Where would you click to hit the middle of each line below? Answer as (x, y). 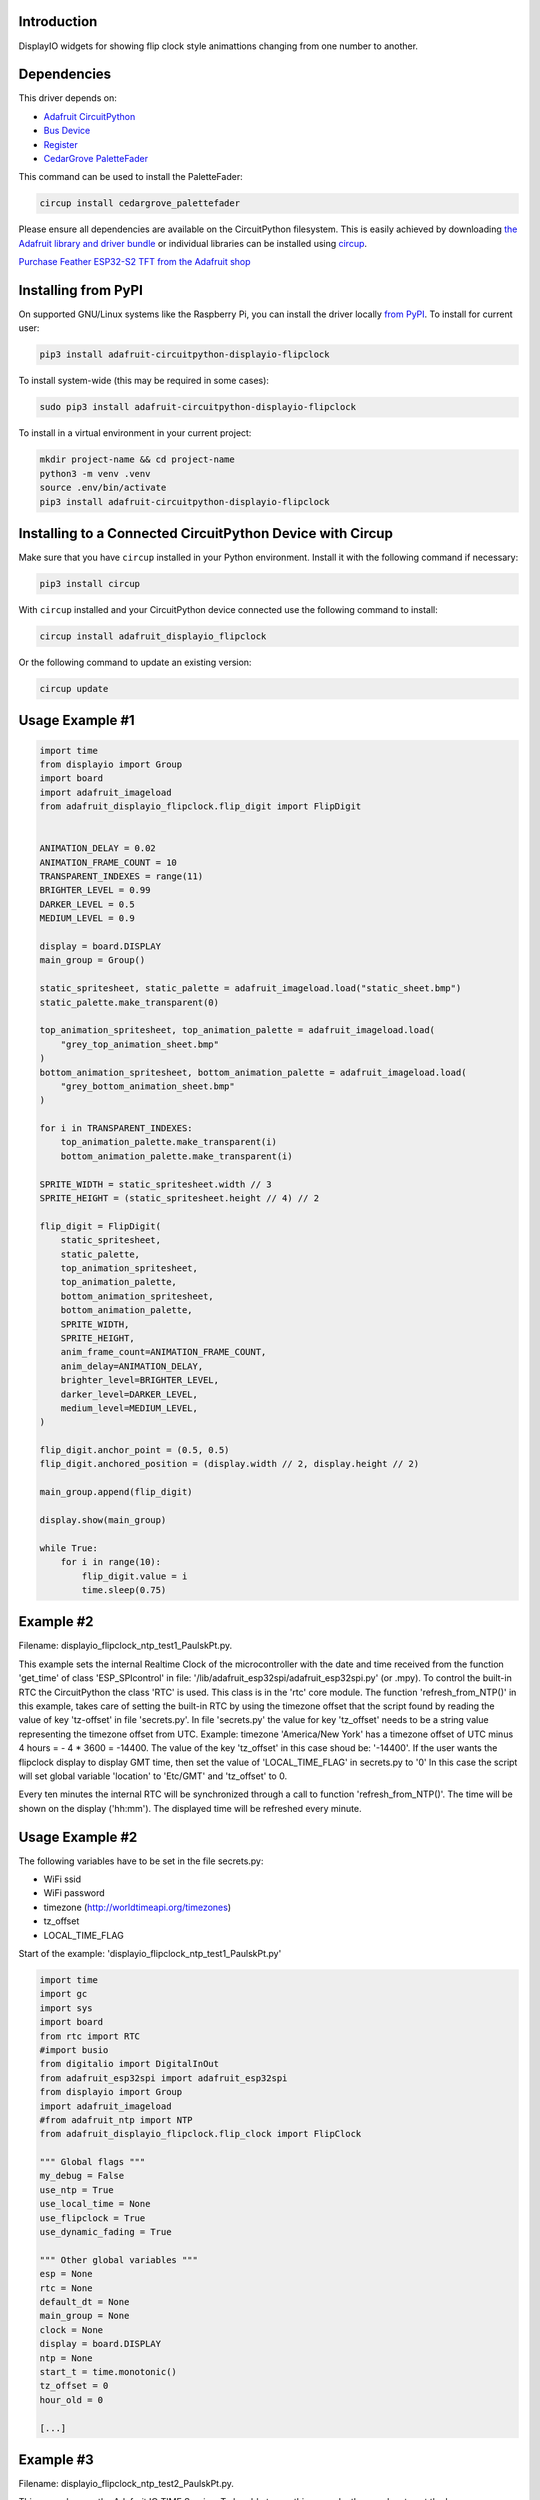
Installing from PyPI (81, 290)
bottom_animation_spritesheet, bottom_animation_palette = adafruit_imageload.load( (253, 1072)
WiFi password (74, 1893)
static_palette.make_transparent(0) (129, 1002)
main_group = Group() (92, 960)
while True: (69, 1548)
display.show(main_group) (103, 1520)
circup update (74, 688)
